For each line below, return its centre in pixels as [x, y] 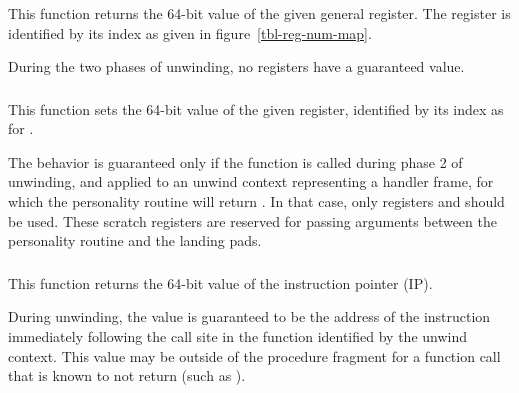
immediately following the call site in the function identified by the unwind [238, 335]
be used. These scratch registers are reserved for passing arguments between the [252, 220]
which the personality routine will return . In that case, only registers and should [256, 201]
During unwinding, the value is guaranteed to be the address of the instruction [249, 316]
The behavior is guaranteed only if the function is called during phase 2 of [235, 161]
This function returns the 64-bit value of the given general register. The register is [259, 13]
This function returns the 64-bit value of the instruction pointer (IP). [220, 282]
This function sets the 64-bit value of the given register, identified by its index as [256, 108]
